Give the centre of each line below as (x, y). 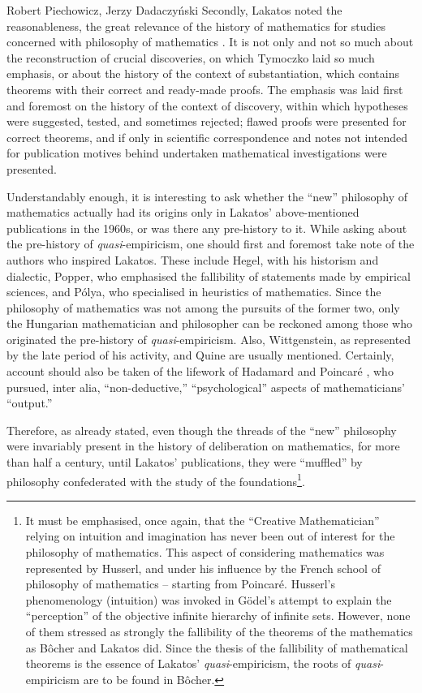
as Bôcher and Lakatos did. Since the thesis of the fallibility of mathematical (217, 647)
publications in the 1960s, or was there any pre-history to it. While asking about (207, 228)
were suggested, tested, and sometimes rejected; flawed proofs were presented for (207, 121)
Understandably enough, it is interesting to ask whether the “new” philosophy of (207, 196)
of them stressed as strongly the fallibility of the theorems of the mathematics (219, 632)
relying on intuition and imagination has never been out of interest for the (210, 536)
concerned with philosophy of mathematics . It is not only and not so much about (210, 42)
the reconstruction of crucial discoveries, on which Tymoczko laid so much (191, 57)
